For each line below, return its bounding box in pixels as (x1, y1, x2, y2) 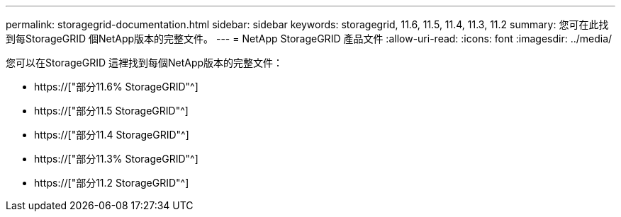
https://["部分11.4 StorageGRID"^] (34, 129, 189, 141)
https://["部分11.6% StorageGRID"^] (34, 81, 198, 93)
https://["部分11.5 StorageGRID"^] (34, 105, 189, 117)
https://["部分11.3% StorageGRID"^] (34, 153, 198, 165)
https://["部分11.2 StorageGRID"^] (34, 177, 189, 189)
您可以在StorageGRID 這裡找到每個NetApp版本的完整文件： (6, 57, 284, 69)
